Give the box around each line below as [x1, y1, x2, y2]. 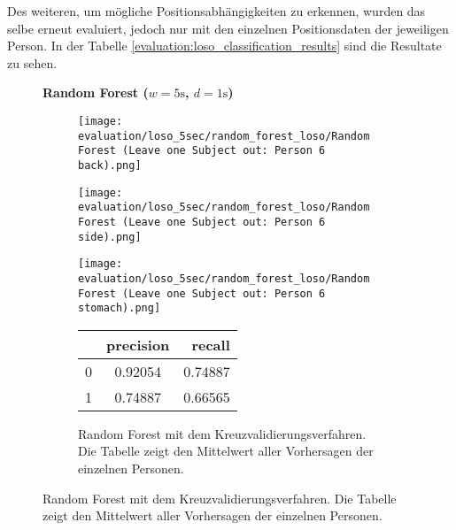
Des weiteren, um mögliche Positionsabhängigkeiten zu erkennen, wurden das [7, 2, 426, 19]
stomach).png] [78, 302, 161, 315]
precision [106, 334, 170, 355]
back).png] [78, 158, 142, 172]
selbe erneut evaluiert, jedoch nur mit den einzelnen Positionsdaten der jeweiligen [7, 19, 449, 37]
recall [191, 334, 230, 355]
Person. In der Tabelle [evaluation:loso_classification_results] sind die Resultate [7, 36, 442, 55]
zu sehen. [7, 53, 58, 72]
